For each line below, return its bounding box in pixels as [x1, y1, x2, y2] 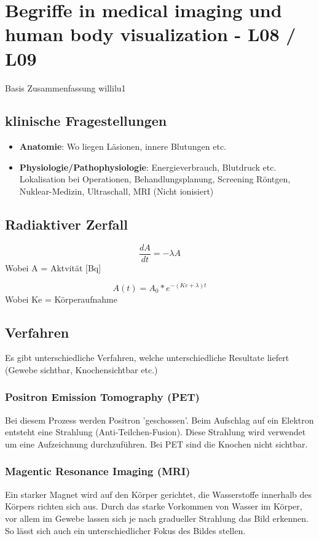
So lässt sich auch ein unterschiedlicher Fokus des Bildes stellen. [5, 524, 246, 537]
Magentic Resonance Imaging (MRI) [5, 463, 191, 479]
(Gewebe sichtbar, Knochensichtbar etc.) [5, 363, 158, 376]
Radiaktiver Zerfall [5, 215, 128, 234]
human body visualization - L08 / [5, 21, 296, 47]
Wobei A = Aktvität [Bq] [5, 261, 101, 274]
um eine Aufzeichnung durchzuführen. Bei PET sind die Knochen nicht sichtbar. [5, 437, 308, 450]
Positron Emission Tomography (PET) [5, 389, 200, 405]
